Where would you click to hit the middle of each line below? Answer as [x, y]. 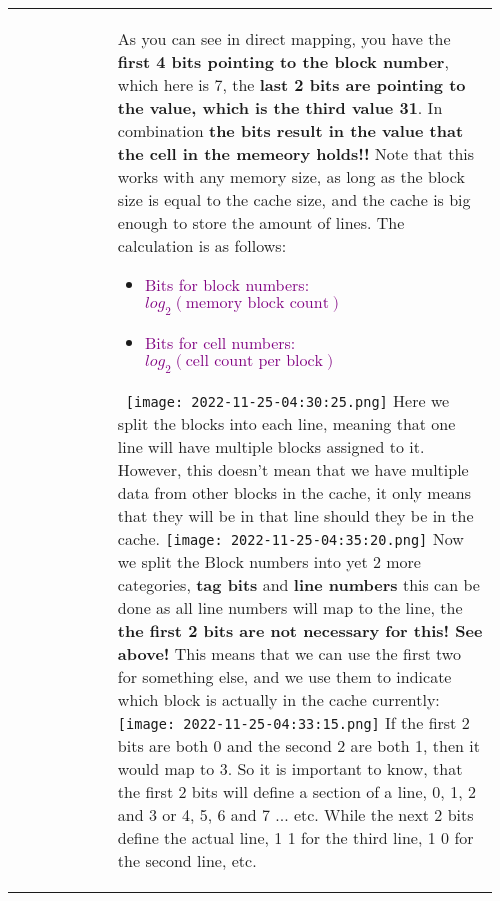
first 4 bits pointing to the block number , [283, 61]
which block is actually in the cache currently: [278, 700]
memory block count [257, 303]
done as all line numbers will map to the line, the [290, 608]
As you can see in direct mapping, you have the [284, 38]
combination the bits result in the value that [290, 130]
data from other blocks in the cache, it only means [294, 493]
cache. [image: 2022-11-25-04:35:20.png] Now [290, 539]
